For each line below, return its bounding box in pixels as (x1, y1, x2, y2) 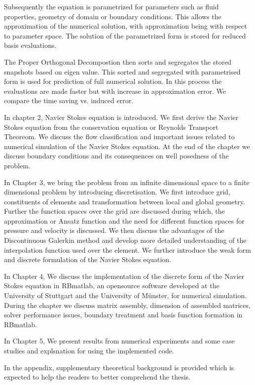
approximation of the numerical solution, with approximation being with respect (4, 21, 247, 31)
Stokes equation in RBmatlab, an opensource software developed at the (4, 280, 219, 291)
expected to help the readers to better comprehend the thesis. (4, 372, 190, 382)
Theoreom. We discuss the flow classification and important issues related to (4, 131, 235, 142)
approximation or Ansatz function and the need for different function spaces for (4, 215, 245, 226)
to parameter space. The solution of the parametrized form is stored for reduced (4, 30, 246, 40)
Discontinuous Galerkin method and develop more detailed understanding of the (4, 235, 247, 245)
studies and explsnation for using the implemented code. (4, 346, 174, 355)
